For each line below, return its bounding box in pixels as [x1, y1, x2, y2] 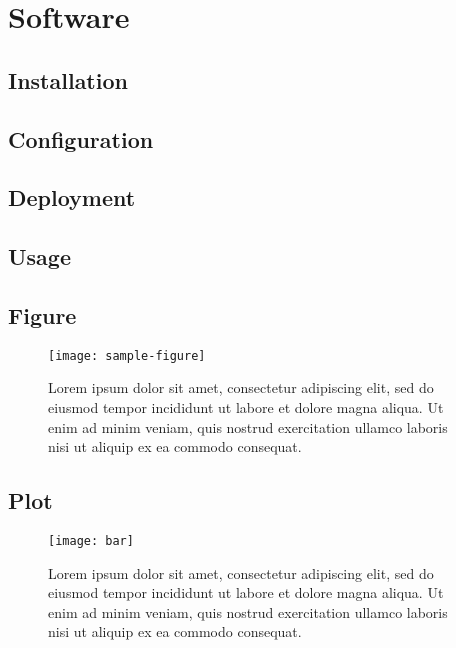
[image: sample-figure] [48, 348, 206, 363]
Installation [8, 64, 128, 95]
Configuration [8, 123, 154, 154]
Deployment [8, 182, 136, 213]
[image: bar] [48, 533, 134, 548]
